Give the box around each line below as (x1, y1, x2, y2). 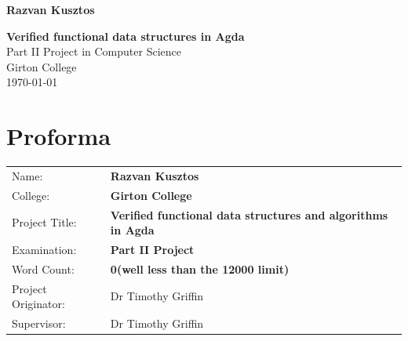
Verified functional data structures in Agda (6, 27, 245, 44)
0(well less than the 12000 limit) (110, 260, 290, 277)
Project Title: (12, 214, 77, 230)
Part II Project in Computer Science (6, 43, 181, 60)
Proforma (6, 120, 111, 152)
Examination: (12, 241, 77, 257)
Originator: (12, 296, 65, 312)
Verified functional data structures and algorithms (110, 206, 388, 223)
